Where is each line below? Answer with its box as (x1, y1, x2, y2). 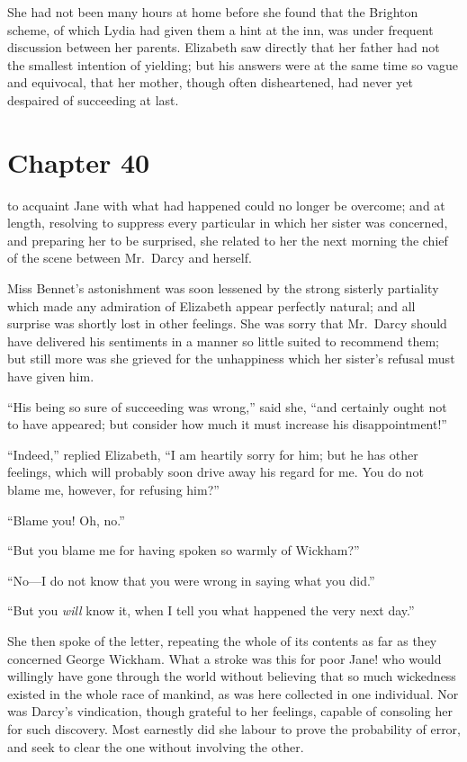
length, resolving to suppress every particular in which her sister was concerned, (7, 213, 448, 232)
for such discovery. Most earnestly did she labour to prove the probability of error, (7, 719, 461, 738)
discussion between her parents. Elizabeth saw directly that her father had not (7, 38, 440, 57)
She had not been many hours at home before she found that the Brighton (7, 3, 418, 21)
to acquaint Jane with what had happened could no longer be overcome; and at (7, 195, 445, 214)
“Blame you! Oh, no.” (7, 510, 125, 529)
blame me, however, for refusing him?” (7, 480, 220, 498)
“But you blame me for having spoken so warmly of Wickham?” (7, 541, 360, 560)
